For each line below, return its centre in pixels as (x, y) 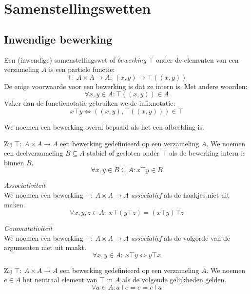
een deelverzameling (34, 153)
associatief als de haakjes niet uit (180, 194)
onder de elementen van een (197, 59)
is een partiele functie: (82, 69)
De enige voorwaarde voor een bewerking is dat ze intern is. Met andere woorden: (126, 86)
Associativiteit (25, 185)
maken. (15, 204)
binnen (14, 162)
